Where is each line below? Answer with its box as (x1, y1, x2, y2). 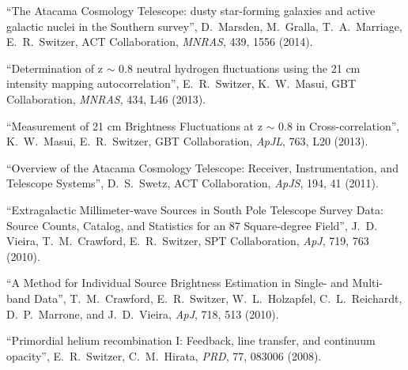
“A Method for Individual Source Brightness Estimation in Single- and (6, 274, 349, 291)
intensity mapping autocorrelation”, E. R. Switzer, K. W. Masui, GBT (6, 75, 356, 92)
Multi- (352, 274, 383, 291)
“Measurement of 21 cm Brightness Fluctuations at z (6, 117, 263, 134)
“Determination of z (6, 59, 103, 76)
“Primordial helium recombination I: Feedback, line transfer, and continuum (6, 332, 376, 349)
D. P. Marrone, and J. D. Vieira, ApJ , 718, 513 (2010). (6, 305, 279, 322)
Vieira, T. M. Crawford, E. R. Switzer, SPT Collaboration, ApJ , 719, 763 (6, 232, 369, 249)
